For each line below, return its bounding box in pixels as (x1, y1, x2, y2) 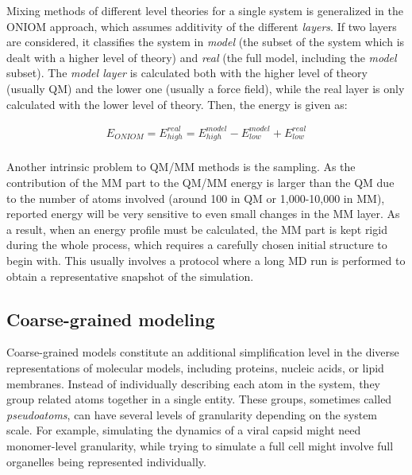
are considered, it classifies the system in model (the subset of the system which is (6, 33, 405, 50)
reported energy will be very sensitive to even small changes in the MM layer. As (6, 205, 400, 222)
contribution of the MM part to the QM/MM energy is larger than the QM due (6, 174, 395, 191)
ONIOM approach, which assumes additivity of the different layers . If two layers (6, 18, 397, 34)
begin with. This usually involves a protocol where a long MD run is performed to (6, 252, 406, 269)
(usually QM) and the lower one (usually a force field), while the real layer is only (6, 80, 405, 96)
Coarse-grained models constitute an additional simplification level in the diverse (6, 344, 399, 360)
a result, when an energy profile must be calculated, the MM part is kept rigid (6, 220, 387, 237)
